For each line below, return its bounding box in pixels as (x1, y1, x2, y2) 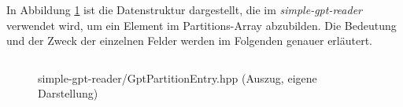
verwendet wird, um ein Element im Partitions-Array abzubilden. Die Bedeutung (6, 17, 397, 33)
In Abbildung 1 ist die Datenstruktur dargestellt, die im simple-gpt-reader (6, 2, 362, 17)
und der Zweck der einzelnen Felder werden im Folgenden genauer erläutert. (6, 32, 372, 49)
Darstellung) (38, 85, 98, 101)
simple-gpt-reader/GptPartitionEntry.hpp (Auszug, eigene (38, 69, 317, 86)
